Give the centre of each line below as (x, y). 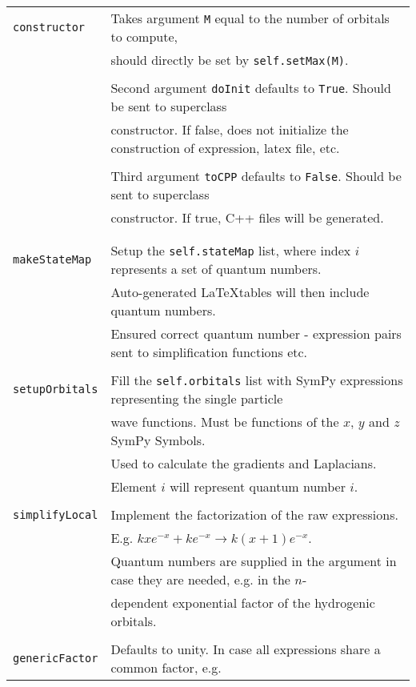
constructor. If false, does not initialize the (230, 129)
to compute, (144, 36)
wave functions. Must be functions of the (225, 422)
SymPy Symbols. (158, 440)
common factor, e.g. (166, 667)
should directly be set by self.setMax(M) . (230, 60)
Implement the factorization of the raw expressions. (254, 514)
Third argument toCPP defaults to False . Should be (256, 176)
